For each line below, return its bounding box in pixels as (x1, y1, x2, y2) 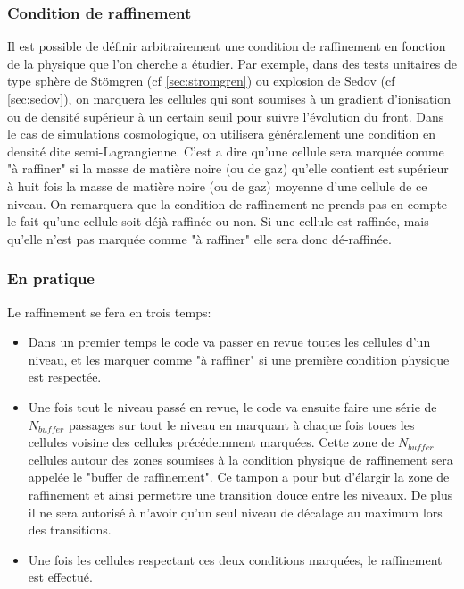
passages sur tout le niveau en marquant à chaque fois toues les (68, 415, 415, 433)
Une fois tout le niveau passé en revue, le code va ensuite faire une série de (28, 397, 437, 416)
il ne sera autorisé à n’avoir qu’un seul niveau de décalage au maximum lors (28, 502, 443, 521)
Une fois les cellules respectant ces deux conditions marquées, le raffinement (28, 550, 443, 568)
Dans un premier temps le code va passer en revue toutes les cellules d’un (28, 332, 431, 351)
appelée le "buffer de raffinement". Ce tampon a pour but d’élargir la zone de (28, 467, 450, 486)
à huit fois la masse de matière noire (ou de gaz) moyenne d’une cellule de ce (7, 176, 427, 195)
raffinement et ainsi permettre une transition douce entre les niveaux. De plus (28, 484, 453, 503)
